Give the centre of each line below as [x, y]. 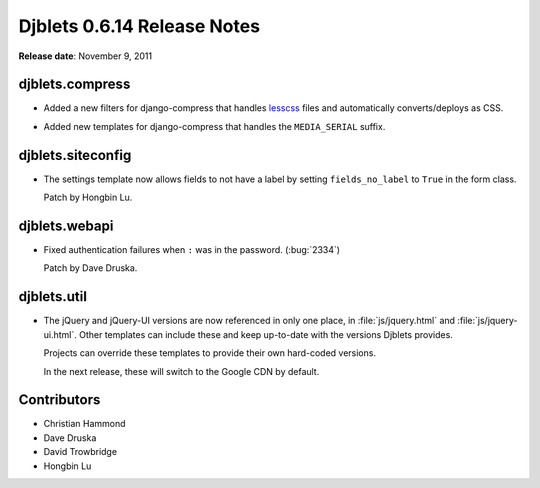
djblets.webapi [66, 225]
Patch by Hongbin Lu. [88, 197]
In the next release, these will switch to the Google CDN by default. [181, 371]
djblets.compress [74, 84]
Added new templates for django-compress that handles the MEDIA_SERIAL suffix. [214, 126]
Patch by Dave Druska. [90, 268]
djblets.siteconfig [75, 155]
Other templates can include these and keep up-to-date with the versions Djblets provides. [266, 334]
